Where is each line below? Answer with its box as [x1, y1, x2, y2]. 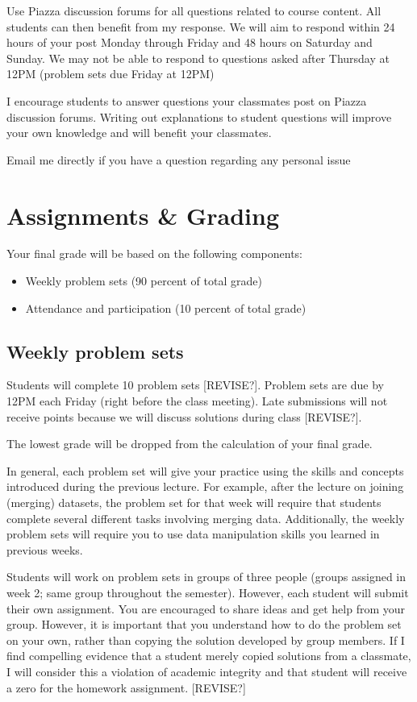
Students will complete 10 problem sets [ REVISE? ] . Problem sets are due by [6, 376, 384, 393]
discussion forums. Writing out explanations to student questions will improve [6, 108, 392, 125]
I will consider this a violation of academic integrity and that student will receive [6, 663, 407, 679]
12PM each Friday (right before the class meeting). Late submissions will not [6, 393, 388, 409]
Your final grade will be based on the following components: [6, 245, 302, 262]
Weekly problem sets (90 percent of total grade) [25, 272, 262, 289]
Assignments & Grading [6, 198, 280, 231]
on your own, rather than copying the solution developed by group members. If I [6, 631, 405, 648]
